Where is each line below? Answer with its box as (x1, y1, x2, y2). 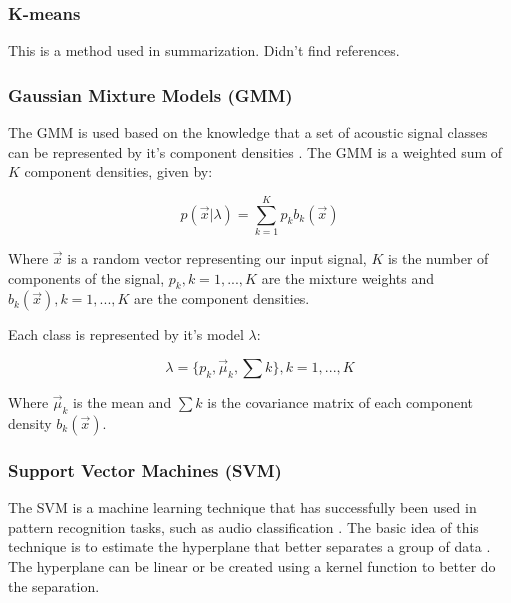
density (8, 412, 52, 433)
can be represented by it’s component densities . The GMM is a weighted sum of (8, 141, 503, 162)
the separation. (8, 575, 100, 596)
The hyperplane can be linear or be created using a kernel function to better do (8, 555, 496, 576)
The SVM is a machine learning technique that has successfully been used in (8, 497, 477, 518)
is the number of (387, 247, 489, 268)
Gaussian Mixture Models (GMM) (8, 82, 293, 107)
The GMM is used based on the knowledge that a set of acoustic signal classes (8, 122, 488, 143)
